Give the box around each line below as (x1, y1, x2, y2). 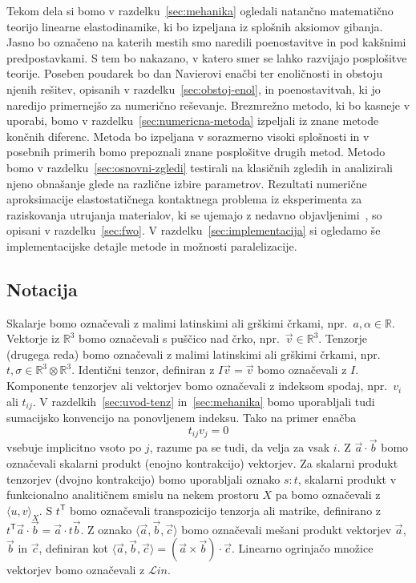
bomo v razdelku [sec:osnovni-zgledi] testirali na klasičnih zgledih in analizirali (6, 159, 393, 175)
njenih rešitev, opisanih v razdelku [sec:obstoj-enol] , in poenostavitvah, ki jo (6, 80, 381, 97)
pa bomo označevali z (275, 486, 381, 503)
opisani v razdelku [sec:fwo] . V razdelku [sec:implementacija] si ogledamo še (6, 222, 381, 239)
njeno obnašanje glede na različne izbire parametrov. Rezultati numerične (6, 175, 367, 191)
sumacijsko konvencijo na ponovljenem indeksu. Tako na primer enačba (6, 409, 357, 426)
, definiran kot (38, 540, 108, 557)
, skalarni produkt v (297, 470, 397, 487)
